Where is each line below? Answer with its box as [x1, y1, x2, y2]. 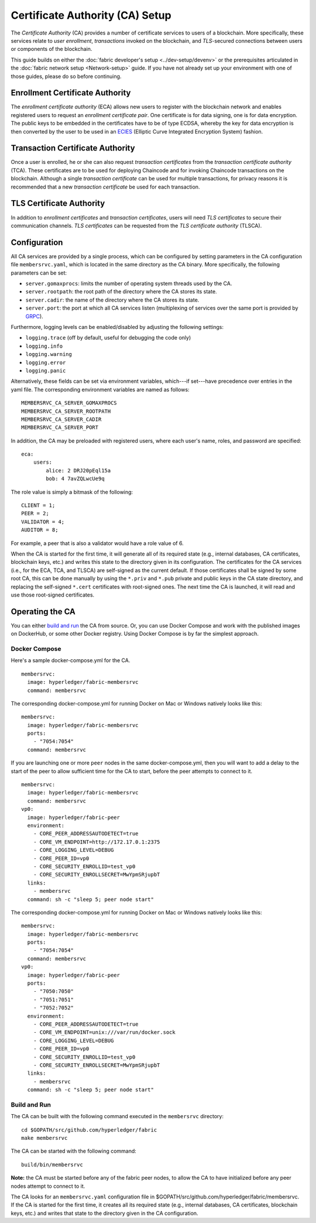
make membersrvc [21, 1135, 68, 1142]
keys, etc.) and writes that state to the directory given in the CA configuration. [11, 1210, 198, 1217]
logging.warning [25, 351, 73, 358]
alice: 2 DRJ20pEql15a [46, 467, 111, 474]
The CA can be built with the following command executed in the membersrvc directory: [11, 1113, 224, 1120]
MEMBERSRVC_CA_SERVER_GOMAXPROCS [21, 400, 117, 406]
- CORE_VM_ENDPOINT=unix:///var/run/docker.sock [33, 1029, 176, 1036]
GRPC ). [25, 313, 43, 320]
